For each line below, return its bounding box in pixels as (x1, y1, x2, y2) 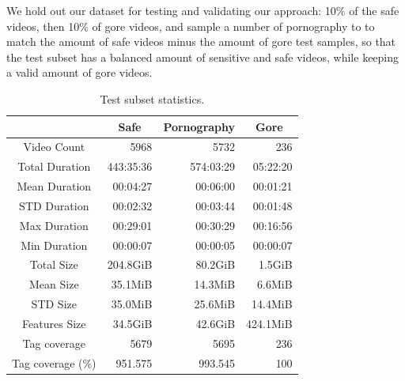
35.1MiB (111, 276, 153, 292)
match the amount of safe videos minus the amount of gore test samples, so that (6, 33, 396, 50)
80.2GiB (195, 256, 236, 273)
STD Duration (19, 197, 89, 213)
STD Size (31, 296, 77, 312)
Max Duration (19, 217, 89, 233)
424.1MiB (246, 315, 293, 331)
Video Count (23, 138, 85, 155)
